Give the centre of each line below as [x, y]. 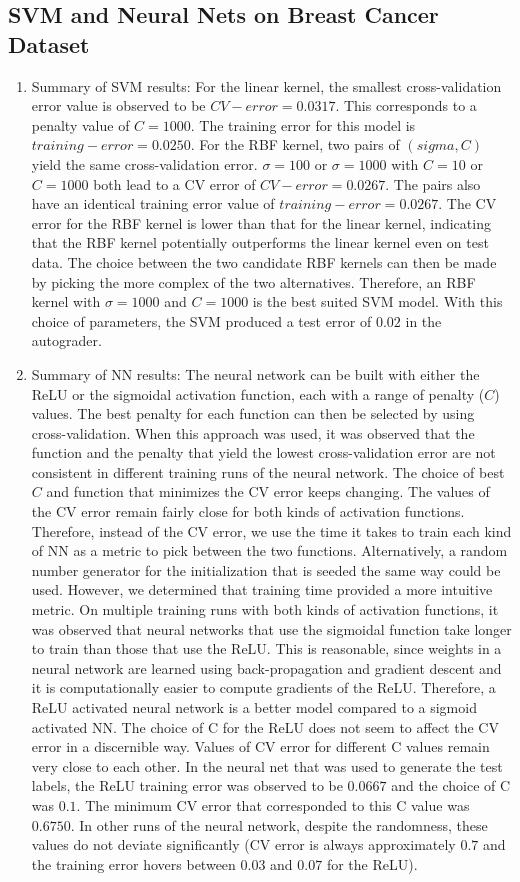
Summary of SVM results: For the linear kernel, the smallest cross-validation [266, 85]
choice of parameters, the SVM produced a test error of [201, 320]
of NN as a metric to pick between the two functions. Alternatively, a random [269, 550]
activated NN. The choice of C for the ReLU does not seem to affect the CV [265, 726]
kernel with [66, 301]
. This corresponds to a [406, 105]
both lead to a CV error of [174, 183]
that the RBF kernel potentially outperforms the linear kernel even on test [260, 242]
